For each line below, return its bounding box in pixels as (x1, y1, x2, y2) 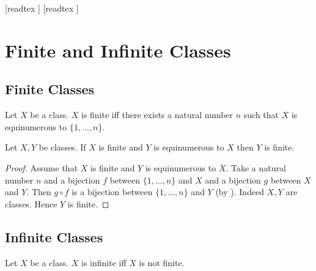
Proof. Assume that (5, 161, 78, 174)
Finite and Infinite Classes (5, 37, 231, 62)
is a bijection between (72, 185, 153, 198)
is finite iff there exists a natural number (81, 108, 233, 121)
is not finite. (139, 256, 185, 269)
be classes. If (39, 141, 86, 154)
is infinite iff (81, 256, 127, 269)
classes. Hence (5, 197, 57, 210)
